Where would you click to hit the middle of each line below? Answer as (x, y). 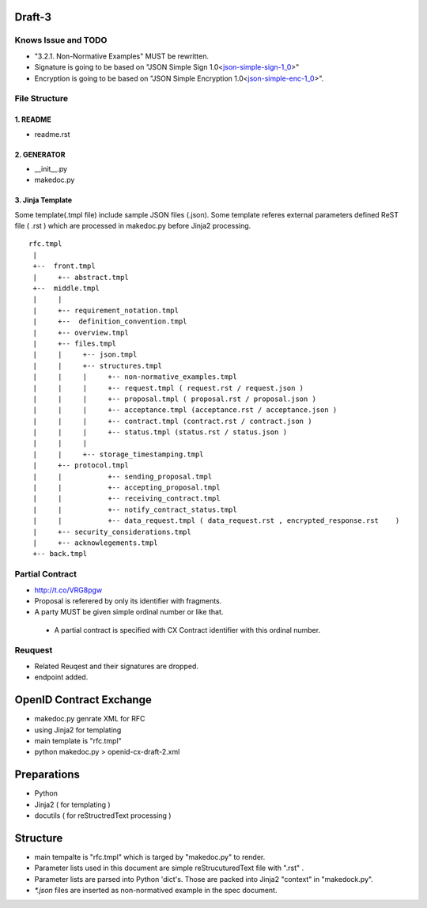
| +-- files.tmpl (75, 343)
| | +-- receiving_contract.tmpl (127, 499)
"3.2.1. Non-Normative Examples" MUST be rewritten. (122, 56)
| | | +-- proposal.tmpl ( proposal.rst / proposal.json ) (174, 399)
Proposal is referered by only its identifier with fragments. (128, 600)
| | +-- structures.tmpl (97, 365)
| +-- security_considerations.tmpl (112, 532)
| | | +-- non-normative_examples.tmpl (135, 377)
